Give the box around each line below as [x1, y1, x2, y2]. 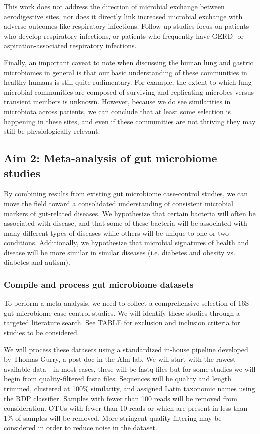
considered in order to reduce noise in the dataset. [4, 422, 157, 433]
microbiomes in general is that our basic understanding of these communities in [4, 67, 247, 77]
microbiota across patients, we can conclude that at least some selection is [4, 106, 231, 116]
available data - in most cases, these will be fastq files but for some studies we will [4, 363, 256, 374]
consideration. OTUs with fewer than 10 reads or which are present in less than [4, 403, 248, 413]
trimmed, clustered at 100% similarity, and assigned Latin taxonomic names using [4, 383, 255, 394]
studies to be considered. [4, 327, 79, 338]
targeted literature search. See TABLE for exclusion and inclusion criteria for [4, 317, 240, 328]
